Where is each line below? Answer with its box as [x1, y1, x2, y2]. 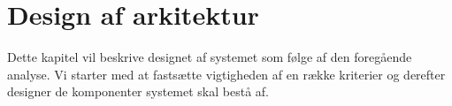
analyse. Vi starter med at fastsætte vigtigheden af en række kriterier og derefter [7, 64, 446, 83]
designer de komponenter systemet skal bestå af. [7, 82, 269, 101]
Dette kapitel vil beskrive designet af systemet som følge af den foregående [7, 48, 412, 66]
